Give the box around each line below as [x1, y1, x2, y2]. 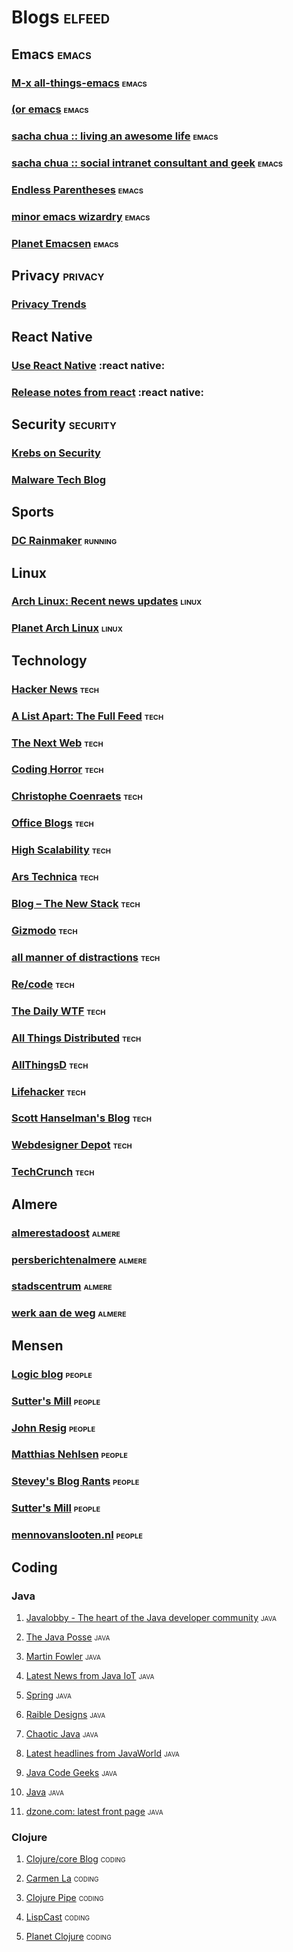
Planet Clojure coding [25, 1931, 112, 1943]
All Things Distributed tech [11, 1031, 142, 1045]
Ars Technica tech [11, 870, 99, 884]
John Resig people [11, 1421, 96, 1435]
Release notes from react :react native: [11, 385, 204, 399]
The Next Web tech [11, 736, 104, 750]
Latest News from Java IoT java [25, 1669, 155, 1681]
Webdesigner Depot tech [11, 1138, 133, 1152]
